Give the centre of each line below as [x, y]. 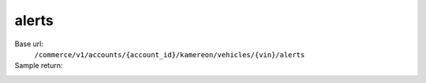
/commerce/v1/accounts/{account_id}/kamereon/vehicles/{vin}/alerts [170, 54]
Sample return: [39, 66]
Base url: [29, 44]
